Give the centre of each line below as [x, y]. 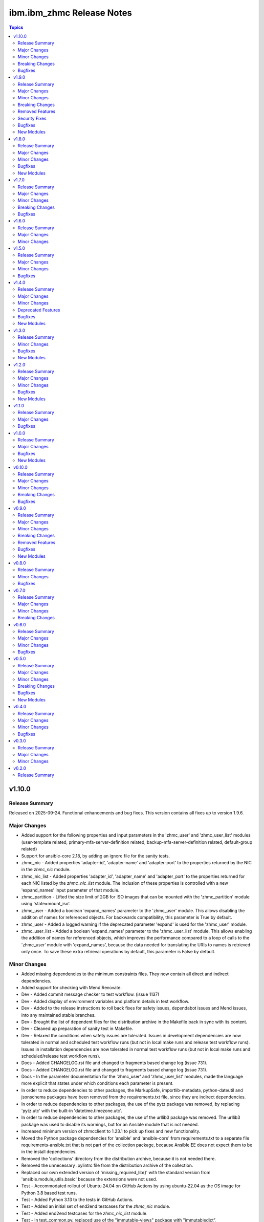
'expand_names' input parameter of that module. [70, 890]
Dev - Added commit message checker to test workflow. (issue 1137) [90, 994]
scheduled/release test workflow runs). [61, 1056]
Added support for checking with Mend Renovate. [72, 987]
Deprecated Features [39, 310]
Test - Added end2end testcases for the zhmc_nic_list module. [84, 1213]
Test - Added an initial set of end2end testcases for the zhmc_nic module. [96, 1206]
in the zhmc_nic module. [46, 870]
